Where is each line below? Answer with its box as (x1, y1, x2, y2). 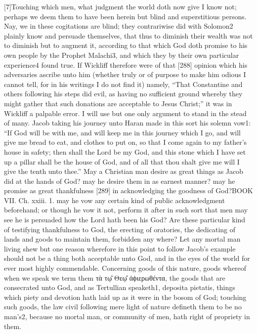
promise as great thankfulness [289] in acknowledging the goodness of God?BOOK (4, 185, 253, 196)
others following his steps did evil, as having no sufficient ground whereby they (4, 88, 243, 99)
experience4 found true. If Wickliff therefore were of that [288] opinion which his (4, 59, 248, 70)
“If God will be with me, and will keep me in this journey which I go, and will (4, 127, 241, 137)
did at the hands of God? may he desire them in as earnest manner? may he (4, 175, 235, 186)
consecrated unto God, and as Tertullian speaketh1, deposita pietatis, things (4, 282, 235, 292)
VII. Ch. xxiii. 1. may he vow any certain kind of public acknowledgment (4, 195, 225, 205)
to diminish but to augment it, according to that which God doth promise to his (4, 40, 248, 50)
